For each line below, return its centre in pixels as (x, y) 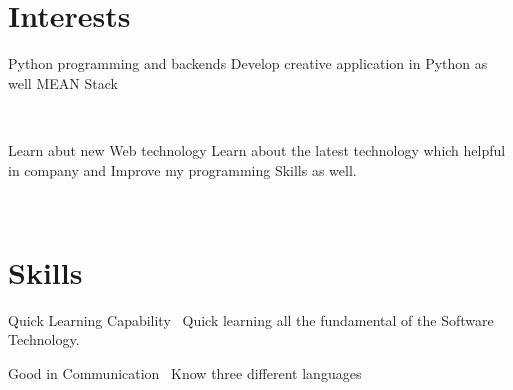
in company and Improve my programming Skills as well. (182, 169)
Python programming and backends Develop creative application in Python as (248, 63)
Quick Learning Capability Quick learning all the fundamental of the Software (251, 319)
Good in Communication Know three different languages (185, 373)
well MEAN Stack (63, 82)
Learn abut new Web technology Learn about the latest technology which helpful (257, 149)
